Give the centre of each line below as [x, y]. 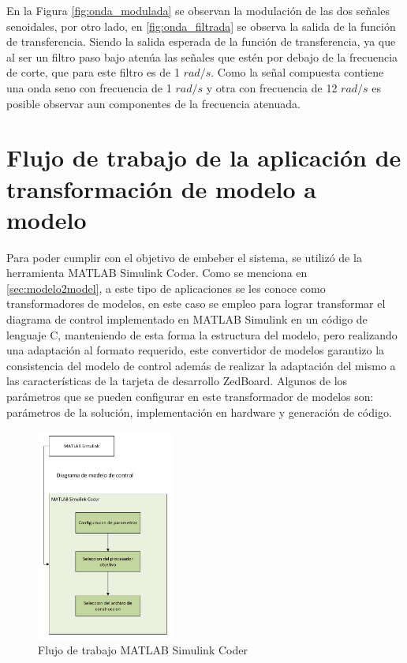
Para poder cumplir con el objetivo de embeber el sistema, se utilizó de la [184, 257]
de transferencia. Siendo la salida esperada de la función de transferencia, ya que [201, 41]
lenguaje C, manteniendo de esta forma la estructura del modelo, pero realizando [202, 334]
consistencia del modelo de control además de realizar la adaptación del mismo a [201, 365]
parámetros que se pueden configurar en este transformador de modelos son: [190, 396]
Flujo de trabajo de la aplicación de [204, 157]
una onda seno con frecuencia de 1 [89, 87]
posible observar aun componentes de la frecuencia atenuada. [153, 103]
